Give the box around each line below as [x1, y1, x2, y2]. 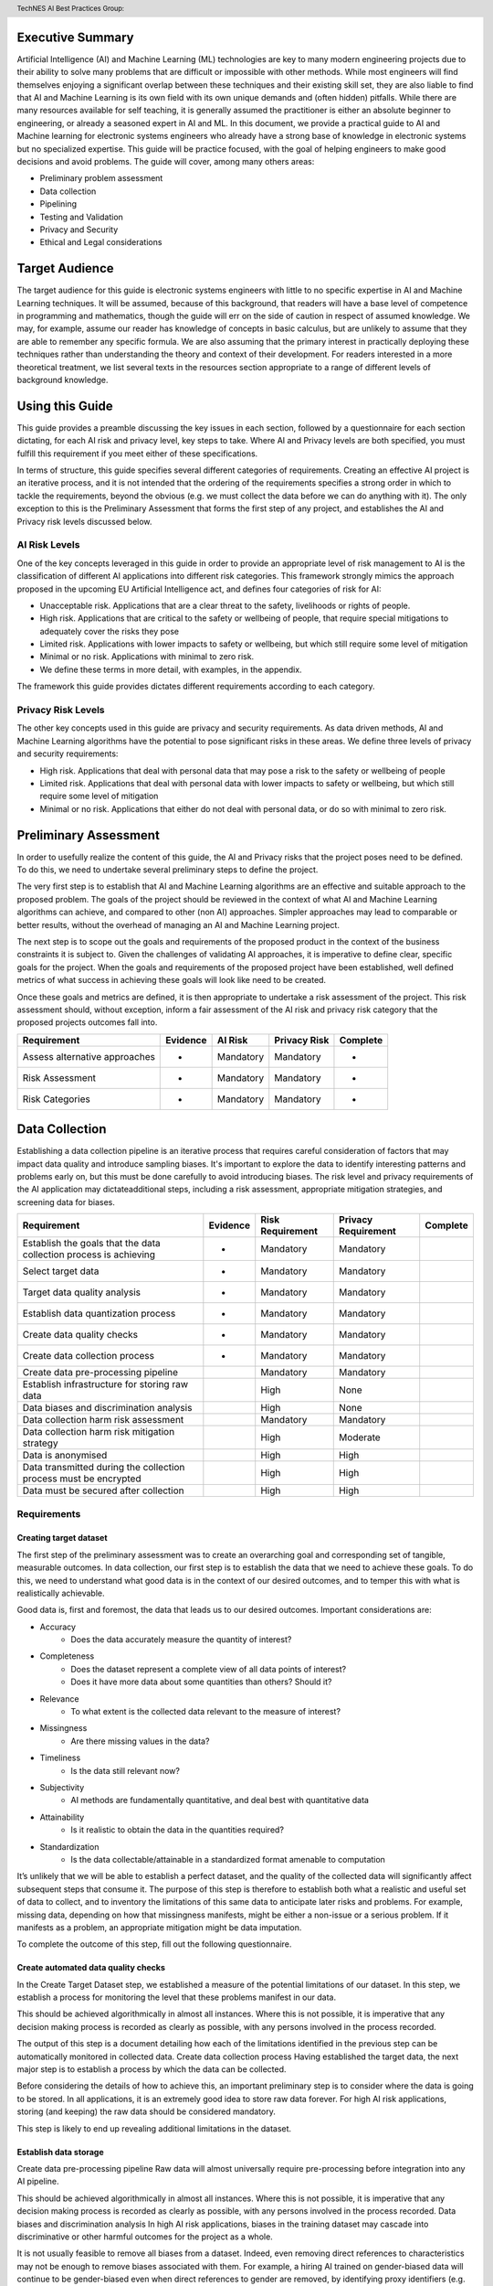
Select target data [22, 1265, 100, 1277]
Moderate [339, 1431, 381, 1444]
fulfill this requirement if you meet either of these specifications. [16, 448, 258, 459]
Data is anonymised [22, 1449, 108, 1462]
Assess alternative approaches [22, 1050, 155, 1063]
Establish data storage [16, 2146, 104, 2157]
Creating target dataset [16, 1533, 109, 1544]
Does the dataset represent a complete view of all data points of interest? [70, 1663, 347, 1674]
